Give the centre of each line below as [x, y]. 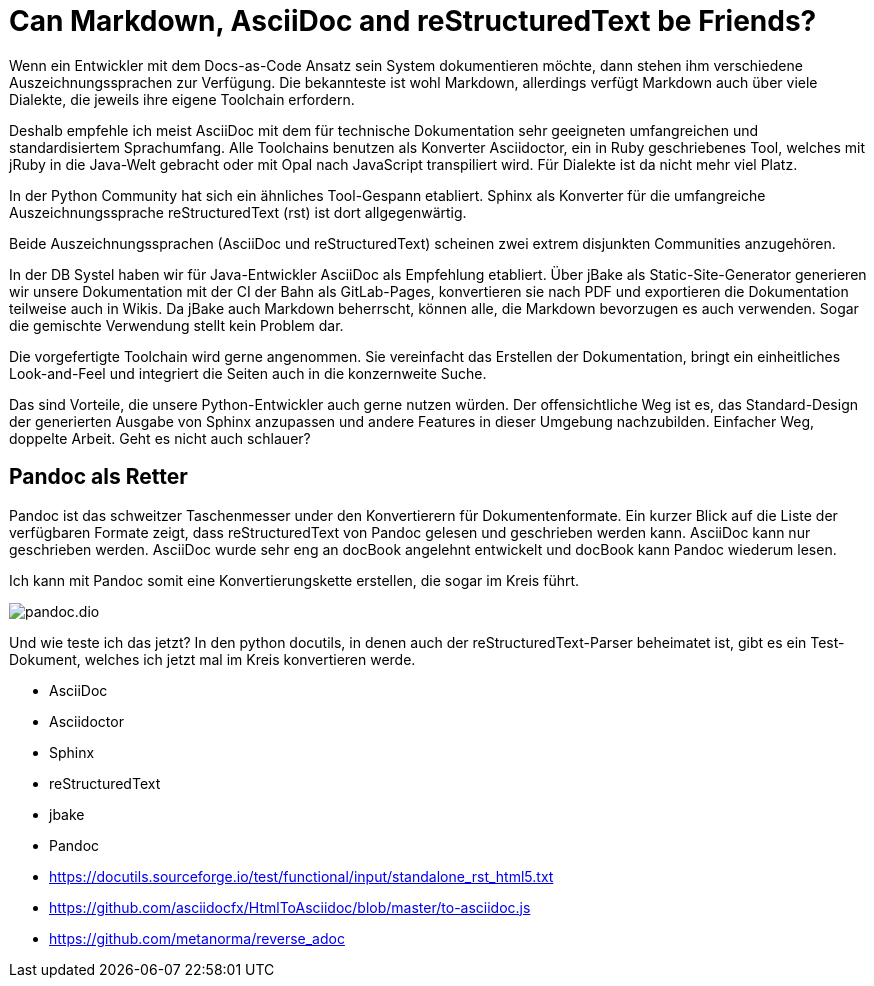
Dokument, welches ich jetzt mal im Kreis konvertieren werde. [212, 659]
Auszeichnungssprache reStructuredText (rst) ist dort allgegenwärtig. [238, 212]
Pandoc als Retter [98, 477]
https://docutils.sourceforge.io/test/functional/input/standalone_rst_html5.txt [301, 876]
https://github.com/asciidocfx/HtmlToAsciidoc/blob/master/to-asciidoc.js [290, 907]
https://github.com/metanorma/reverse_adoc [197, 938]
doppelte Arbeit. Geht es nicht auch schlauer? [160, 438]
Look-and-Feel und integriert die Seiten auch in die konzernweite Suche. [248, 373]
